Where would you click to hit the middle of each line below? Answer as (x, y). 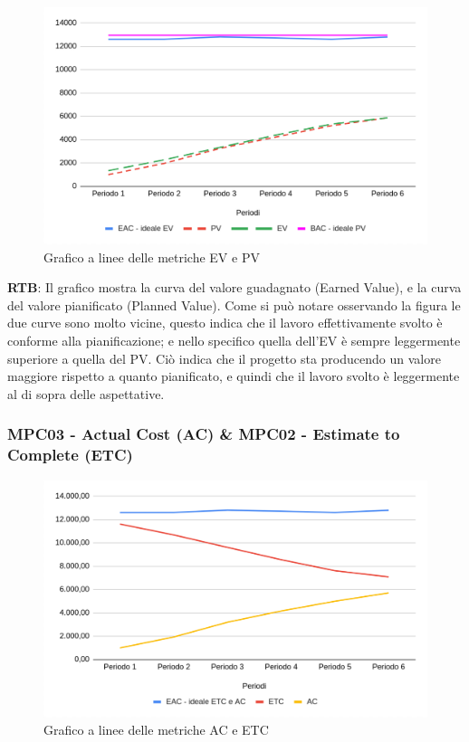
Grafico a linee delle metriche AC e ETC (156, 730)
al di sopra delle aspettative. (86, 393)
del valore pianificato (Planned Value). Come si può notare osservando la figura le (234, 304)
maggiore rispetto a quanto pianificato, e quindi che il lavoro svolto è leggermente (234, 376)
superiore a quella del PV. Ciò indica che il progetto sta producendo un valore (224, 358)
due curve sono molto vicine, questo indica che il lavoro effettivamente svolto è (225, 323)
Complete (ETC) (70, 455)
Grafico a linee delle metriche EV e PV (152, 257)
